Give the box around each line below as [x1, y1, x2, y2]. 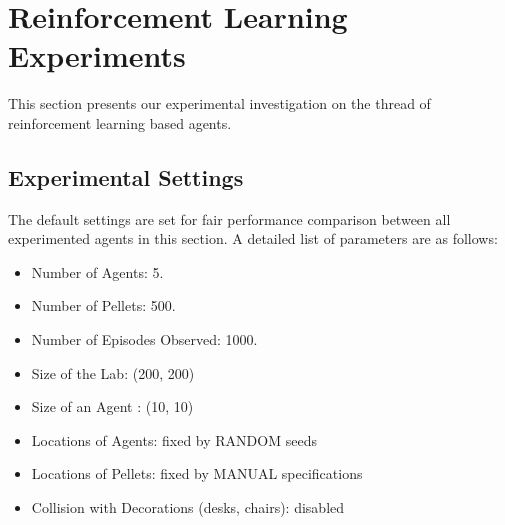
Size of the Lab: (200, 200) [31, 362, 195, 383]
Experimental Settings [8, 161, 244, 192]
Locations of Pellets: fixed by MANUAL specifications [31, 463, 363, 484]
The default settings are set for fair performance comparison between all [8, 208, 451, 229]
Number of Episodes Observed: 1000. [31, 329, 258, 350]
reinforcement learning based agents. [8, 112, 232, 133]
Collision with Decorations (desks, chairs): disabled [31, 497, 345, 518]
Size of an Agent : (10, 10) [31, 396, 194, 417]
